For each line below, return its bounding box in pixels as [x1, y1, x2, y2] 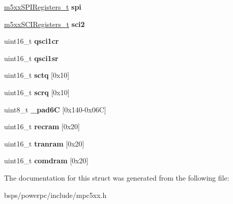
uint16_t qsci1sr [4, 52, 59, 63]
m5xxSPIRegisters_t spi [4, 2, 81, 12]
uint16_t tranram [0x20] [4, 138, 84, 149]
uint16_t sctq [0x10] [4, 70, 70, 80]
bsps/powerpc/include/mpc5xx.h [4, 189, 107, 200]
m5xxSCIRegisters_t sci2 [4, 18, 85, 29]
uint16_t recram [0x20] [4, 121, 80, 132]
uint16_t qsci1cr [4, 36, 59, 46]
